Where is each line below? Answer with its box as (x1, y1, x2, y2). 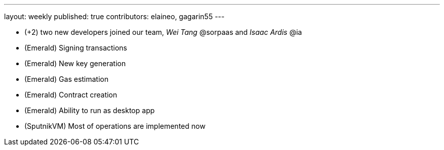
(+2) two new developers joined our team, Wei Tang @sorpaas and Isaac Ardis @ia (24, 28, 302, 36)
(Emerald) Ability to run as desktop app (24, 106, 155, 115)
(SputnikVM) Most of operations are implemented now (24, 122, 206, 130)
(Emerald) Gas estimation (24, 75, 109, 83)
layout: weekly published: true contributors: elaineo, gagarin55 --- (4, 12, 225, 21)
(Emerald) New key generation (24, 59, 126, 68)
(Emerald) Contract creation (24, 90, 118, 99)
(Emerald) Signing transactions (24, 43, 127, 52)
